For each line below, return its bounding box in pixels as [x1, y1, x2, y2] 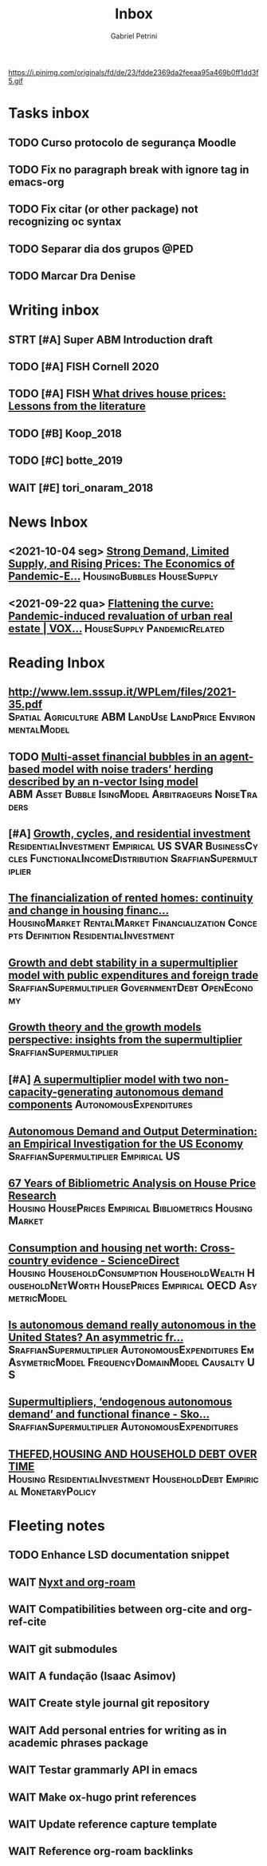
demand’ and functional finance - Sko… [8, 1408, 210, 1421]
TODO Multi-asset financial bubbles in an [8, 749, 218, 763]
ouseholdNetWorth [8, 1279, 100, 1292]
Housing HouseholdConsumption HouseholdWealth [8, 1266, 245, 1279]
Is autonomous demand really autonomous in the [8, 1318, 257, 1332]
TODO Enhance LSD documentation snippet [8, 1548, 230, 1562]
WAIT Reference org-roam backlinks [8, 1844, 194, 1858]
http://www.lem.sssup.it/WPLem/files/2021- [8, 686, 237, 699]
